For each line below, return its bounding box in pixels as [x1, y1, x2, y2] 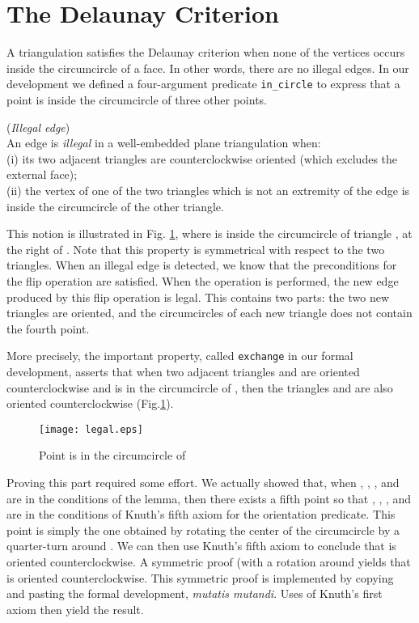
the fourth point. [6, 320, 90, 337]
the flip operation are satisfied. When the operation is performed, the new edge [6, 272, 399, 289]
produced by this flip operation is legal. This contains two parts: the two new [6, 288, 390, 305]
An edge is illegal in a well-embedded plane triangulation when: [6, 134, 321, 151]
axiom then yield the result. [6, 600, 144, 617]
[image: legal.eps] [39, 423, 143, 435]
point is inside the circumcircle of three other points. [6, 91, 267, 108]
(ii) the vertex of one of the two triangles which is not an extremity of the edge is [6, 181, 410, 198]
